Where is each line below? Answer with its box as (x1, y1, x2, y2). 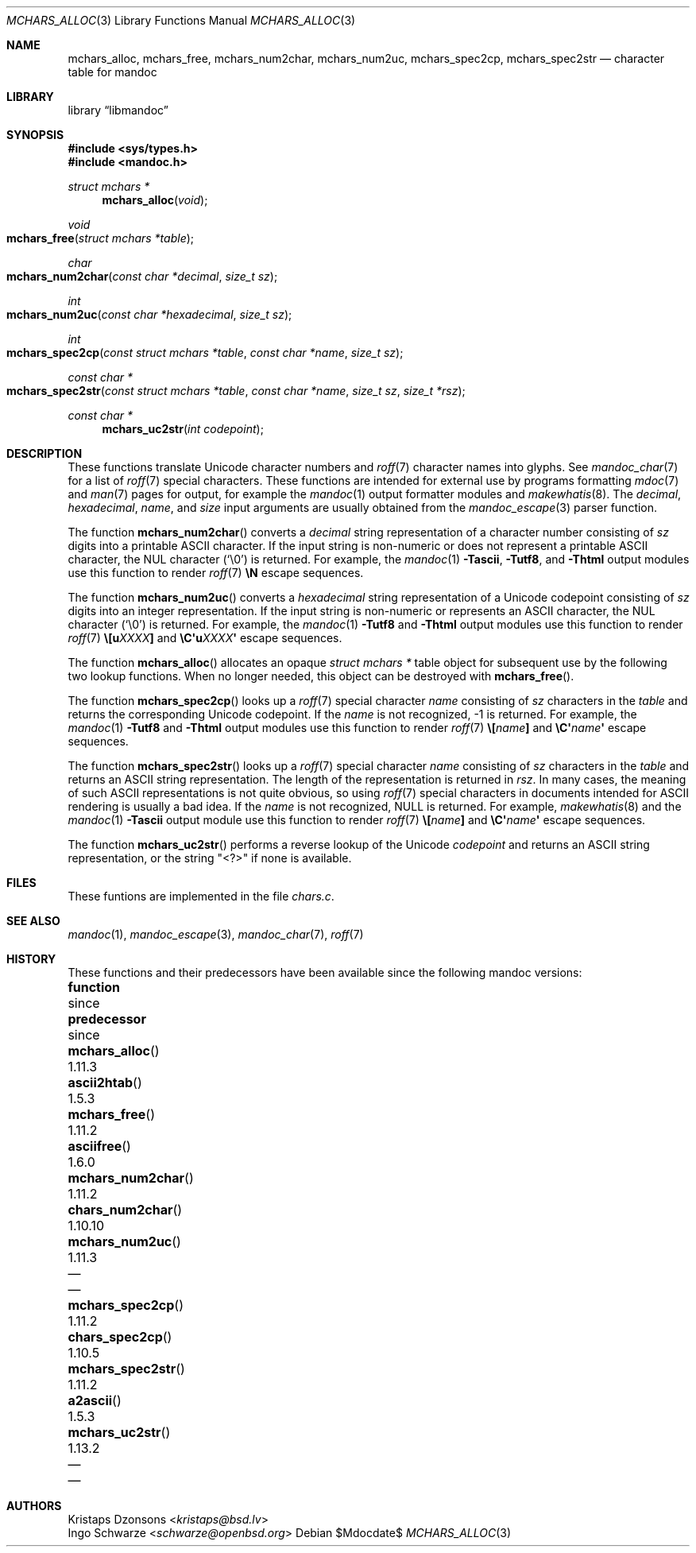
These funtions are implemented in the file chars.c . (68, 889, 334, 903)
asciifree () (68, 1138, 131, 1154)
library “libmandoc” (68, 103, 168, 117)
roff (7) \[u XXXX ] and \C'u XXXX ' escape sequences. (68, 631, 342, 645)
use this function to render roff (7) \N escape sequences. (68, 566, 364, 579)
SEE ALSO (6, 914, 60, 928)
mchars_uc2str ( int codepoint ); (102, 422, 264, 436)
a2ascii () (68, 1392, 122, 1408)
